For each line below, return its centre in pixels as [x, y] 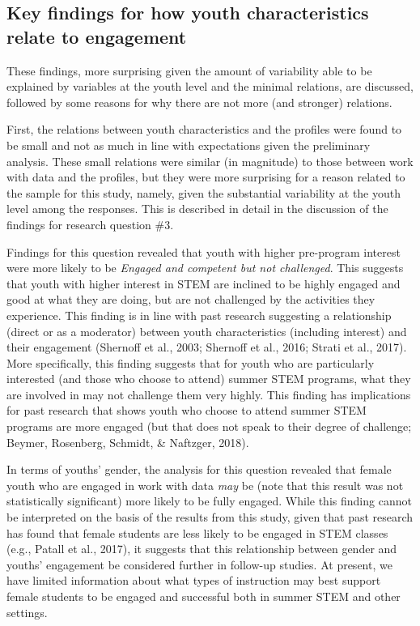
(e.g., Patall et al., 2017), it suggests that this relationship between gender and [202, 549]
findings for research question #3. [90, 224]
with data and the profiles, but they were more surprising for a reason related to [206, 177]
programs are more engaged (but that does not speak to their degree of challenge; [209, 426]
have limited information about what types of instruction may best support [194, 580]
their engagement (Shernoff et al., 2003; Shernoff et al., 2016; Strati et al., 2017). [207, 347]
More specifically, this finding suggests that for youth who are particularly [191, 362]
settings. [27, 612]
